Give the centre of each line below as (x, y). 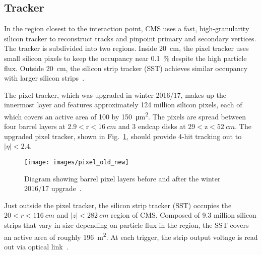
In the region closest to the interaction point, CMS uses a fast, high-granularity (127, 28)
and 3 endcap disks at (152, 126)
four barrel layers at (35, 126)
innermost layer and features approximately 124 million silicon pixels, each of (123, 105)
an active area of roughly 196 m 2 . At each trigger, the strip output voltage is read (131, 236)
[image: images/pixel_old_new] (77, 162)
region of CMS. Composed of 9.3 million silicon (184, 215)
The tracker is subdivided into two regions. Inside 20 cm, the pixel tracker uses (126, 48)
